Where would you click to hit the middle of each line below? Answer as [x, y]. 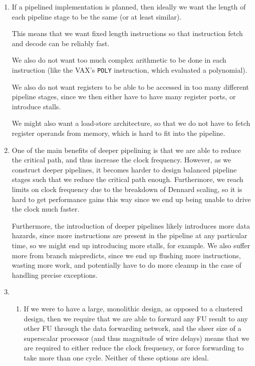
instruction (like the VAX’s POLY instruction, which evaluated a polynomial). [130, 69]
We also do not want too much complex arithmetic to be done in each [119, 60]
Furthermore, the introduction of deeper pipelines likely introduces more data [131, 225]
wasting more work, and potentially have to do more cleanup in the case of [126, 265]
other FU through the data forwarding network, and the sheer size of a [133, 328]
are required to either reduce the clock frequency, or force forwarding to [134, 348]
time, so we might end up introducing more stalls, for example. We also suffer [131, 245]
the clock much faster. [46, 209]
